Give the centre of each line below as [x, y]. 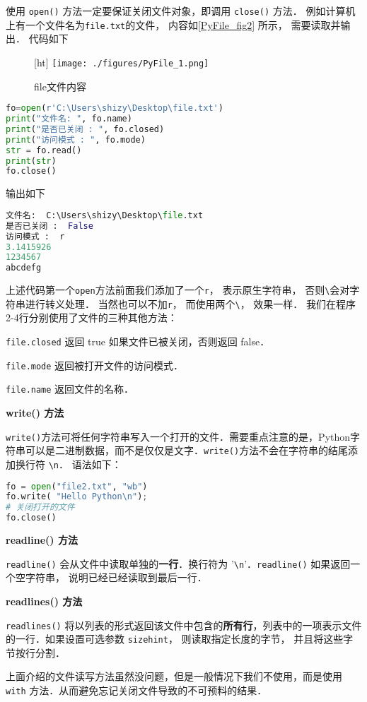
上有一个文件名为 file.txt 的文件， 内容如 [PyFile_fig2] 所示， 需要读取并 [173, 24]
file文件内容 [60, 86]
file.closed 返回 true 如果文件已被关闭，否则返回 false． [138, 341]
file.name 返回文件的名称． [70, 389]
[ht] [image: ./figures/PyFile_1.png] [122, 62]
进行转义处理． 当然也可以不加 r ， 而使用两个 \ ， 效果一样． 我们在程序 [191, 303]
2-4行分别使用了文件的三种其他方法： [92, 317]
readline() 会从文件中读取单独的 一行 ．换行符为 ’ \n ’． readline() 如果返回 [178, 563]
